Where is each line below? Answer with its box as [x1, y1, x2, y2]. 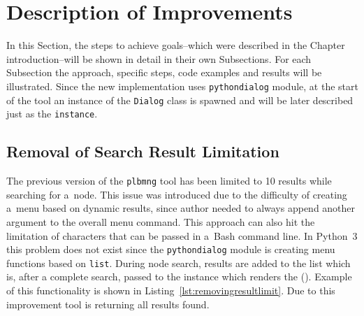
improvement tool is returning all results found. [6, 296, 210, 311]
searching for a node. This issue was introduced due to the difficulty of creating [6, 187, 347, 201]
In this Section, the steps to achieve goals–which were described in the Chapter [6, 38, 345, 52]
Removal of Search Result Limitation [6, 141, 279, 162]
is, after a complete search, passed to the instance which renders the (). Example [6, 269, 352, 284]
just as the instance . [6, 106, 98, 121]
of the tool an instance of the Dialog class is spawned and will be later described [6, 92, 354, 107]
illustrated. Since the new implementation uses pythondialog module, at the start [6, 78, 358, 93]
